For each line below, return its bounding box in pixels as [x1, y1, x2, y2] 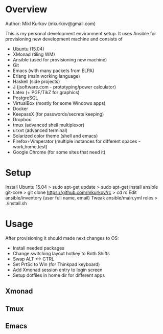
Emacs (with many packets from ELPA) [12, 68, 95, 74]
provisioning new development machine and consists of [5, 36, 123, 42]
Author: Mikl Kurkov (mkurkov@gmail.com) [5, 20, 96, 27]
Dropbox [12, 116, 32, 122]
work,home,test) [12, 143, 48, 149]
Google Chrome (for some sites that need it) [12, 149, 106, 155]
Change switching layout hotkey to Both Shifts [12, 250, 110, 256]
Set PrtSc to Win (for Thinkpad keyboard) [12, 261, 100, 267]
